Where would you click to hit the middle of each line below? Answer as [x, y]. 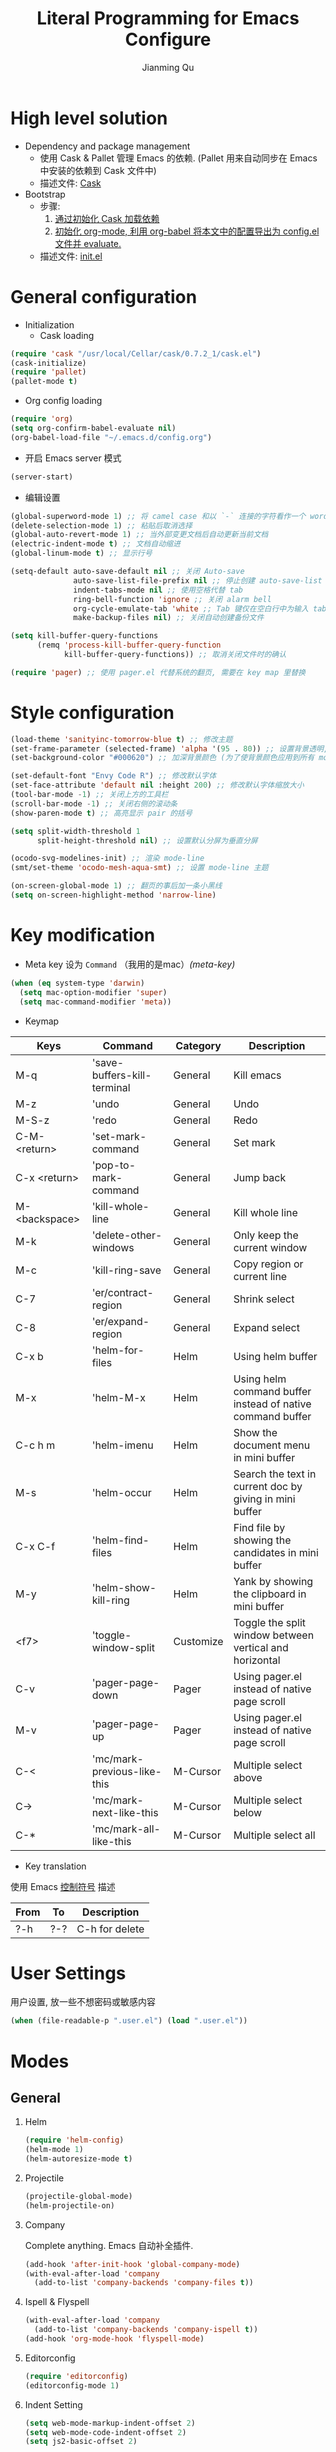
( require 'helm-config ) [74, 2140]
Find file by [259, 1527]
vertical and [261, 1647]
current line [260, 1276]
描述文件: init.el [71, 256]
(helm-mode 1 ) [54, 2150]
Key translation [55, 1866]
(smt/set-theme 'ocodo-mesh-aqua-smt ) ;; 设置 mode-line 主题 [139, 868]
